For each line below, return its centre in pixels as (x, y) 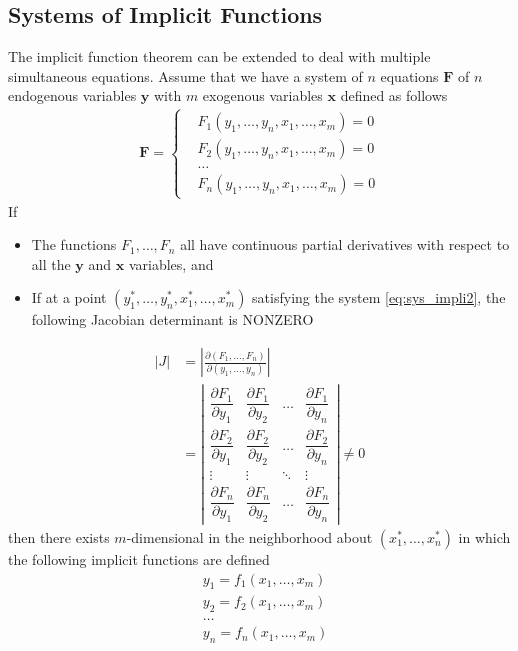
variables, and (171, 263)
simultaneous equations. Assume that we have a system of (185, 75)
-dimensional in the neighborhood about (249, 536)
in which (484, 536)
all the (51, 263)
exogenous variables (262, 95)
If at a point (69, 297)
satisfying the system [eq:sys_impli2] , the (379, 297)
